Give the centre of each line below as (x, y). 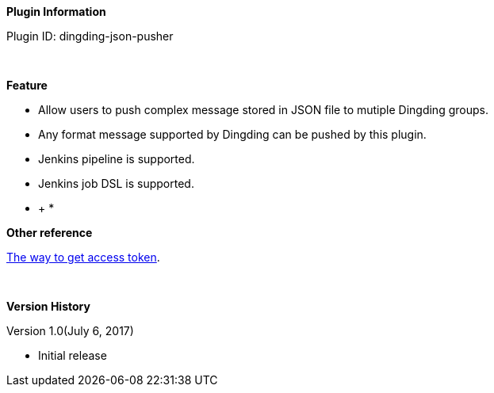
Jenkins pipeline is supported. (117, 159)
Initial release (73, 355)
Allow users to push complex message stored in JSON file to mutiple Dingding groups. (263, 110)
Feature (27, 85)
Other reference (50, 233)
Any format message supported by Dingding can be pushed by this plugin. (232, 134)
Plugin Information (56, 11)
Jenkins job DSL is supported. (116, 183)
